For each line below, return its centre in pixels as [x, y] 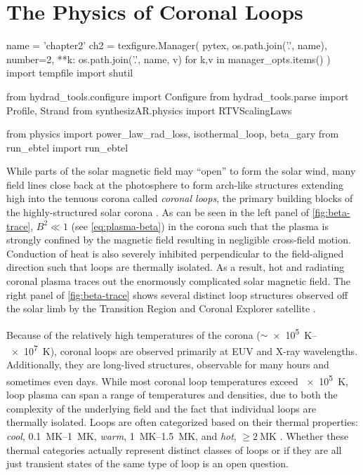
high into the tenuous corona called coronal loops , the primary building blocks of [180, 198]
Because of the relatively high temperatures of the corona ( [133, 334]
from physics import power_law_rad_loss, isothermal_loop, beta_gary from [173, 134]
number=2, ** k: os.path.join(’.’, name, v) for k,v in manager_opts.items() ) [169, 59]
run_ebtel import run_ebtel [67, 147]
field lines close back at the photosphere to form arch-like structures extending [175, 184]
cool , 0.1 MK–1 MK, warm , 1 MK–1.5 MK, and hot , [121, 435]
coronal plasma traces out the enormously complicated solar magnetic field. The [179, 281]
